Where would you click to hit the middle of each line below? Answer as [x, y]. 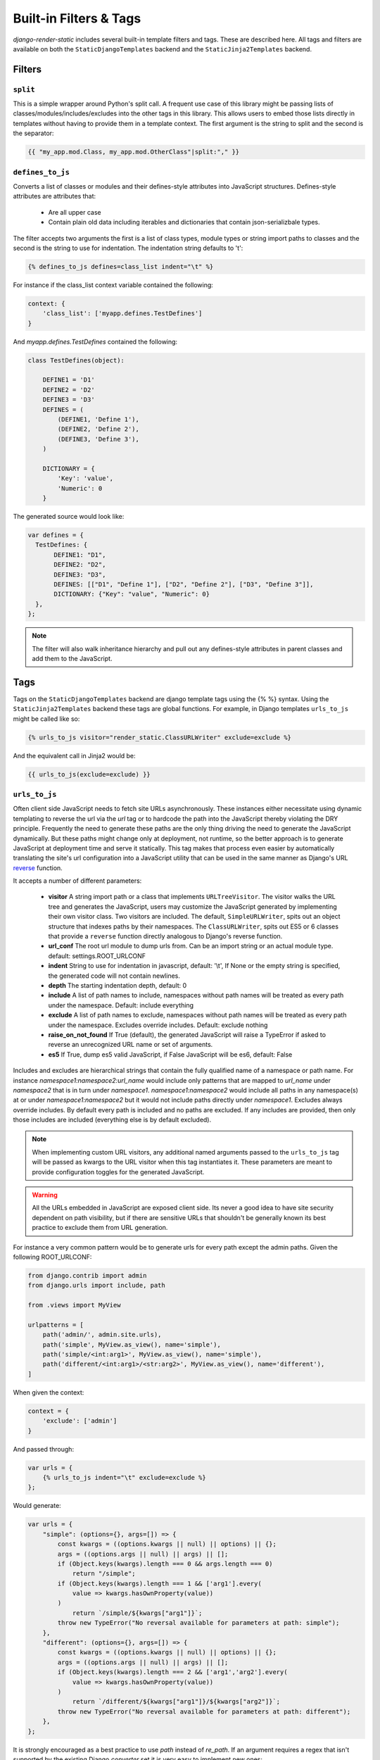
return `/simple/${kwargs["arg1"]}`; [137, 1613]
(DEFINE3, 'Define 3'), [99, 439]
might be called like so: [46, 719]
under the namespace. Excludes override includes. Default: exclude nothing [158, 1025]
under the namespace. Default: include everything [121, 1005]
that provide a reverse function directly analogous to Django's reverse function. [165, 936]
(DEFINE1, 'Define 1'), [99, 419]
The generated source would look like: [69, 517]
